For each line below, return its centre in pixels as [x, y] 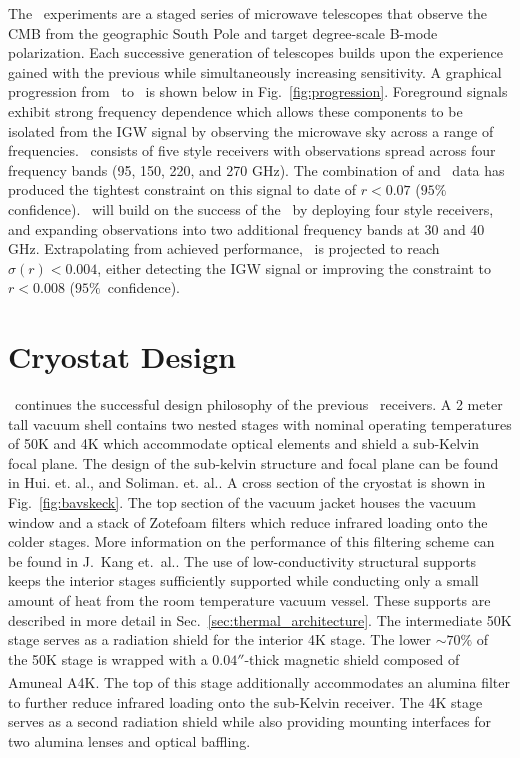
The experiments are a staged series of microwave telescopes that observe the [247, 13]
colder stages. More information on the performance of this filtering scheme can [251, 541]
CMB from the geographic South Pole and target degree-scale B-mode [223, 32]
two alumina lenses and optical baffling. [129, 740]
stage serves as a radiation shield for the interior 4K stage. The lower [219, 639]
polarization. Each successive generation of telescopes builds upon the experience [256, 52]
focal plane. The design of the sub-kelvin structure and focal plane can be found [253, 462]
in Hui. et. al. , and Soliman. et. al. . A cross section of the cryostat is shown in [247, 482]
